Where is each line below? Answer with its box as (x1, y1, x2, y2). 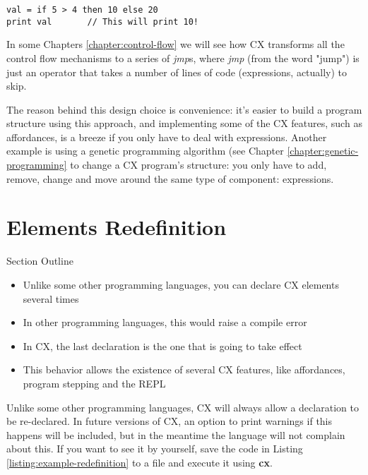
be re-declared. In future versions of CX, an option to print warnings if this (6, 414, 333, 428)
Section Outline (6, 253, 73, 268)
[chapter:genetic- (287, 143, 359, 158)
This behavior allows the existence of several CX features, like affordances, (23, 362, 345, 377)
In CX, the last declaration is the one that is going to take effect (23, 338, 302, 353)
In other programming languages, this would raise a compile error (23, 315, 307, 330)
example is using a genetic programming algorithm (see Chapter (6, 143, 284, 158)
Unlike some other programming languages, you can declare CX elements (23, 277, 339, 291)
